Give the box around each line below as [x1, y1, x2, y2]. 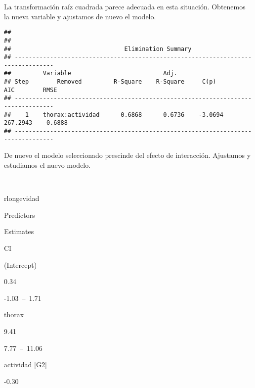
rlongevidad [4, 193, 40, 203]
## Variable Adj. [4, 70, 177, 77]
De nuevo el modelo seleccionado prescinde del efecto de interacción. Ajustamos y [4, 150, 251, 160]
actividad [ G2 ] [4, 359, 47, 370]
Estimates [4, 226, 34, 237]
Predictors [4, 209, 35, 220]
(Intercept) [4, 259, 37, 270]
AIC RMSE [4, 86, 57, 94]
